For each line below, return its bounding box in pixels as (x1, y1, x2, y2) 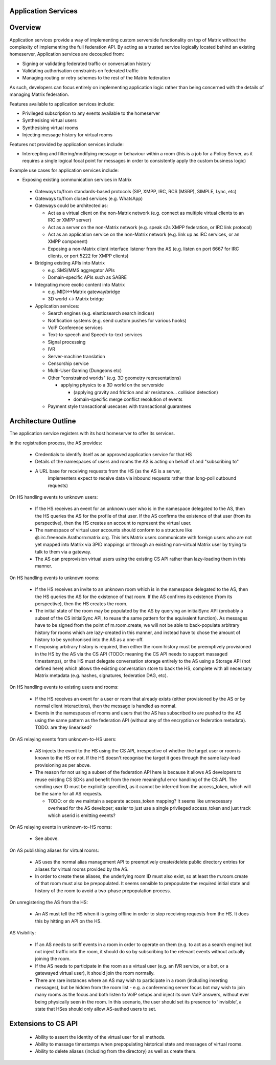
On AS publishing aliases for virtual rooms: (9, 847, 99, 853)
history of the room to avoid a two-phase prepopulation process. (35, 887, 171, 894)
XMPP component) (48, 238, 88, 244)
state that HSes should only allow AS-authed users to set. (35, 1006, 157, 1012)
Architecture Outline (9, 417, 76, 425)
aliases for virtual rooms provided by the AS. (35, 866, 129, 872)
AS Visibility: (9, 930, 36, 936)
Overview (9, 23, 41, 32)
